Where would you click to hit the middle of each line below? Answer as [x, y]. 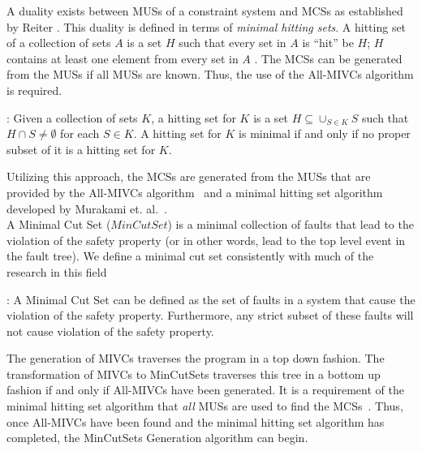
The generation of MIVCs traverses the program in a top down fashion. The [196, 358]
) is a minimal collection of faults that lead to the [291, 224]
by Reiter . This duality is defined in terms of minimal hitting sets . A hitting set [207, 26]
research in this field [57, 271]
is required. [34, 90]
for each [80, 133]
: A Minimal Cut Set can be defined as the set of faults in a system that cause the [211, 299]
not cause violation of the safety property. [110, 331]
